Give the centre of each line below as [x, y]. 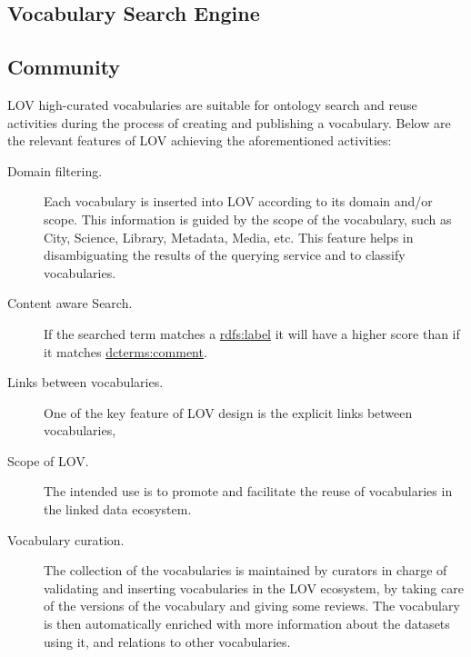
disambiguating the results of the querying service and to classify [225, 255]
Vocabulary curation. [66, 539]
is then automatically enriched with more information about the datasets [247, 624]
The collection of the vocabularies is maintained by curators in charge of [246, 570]
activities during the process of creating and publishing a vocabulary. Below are [229, 122]
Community [64, 67]
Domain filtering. [55, 170]
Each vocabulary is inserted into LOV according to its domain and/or [238, 201]
